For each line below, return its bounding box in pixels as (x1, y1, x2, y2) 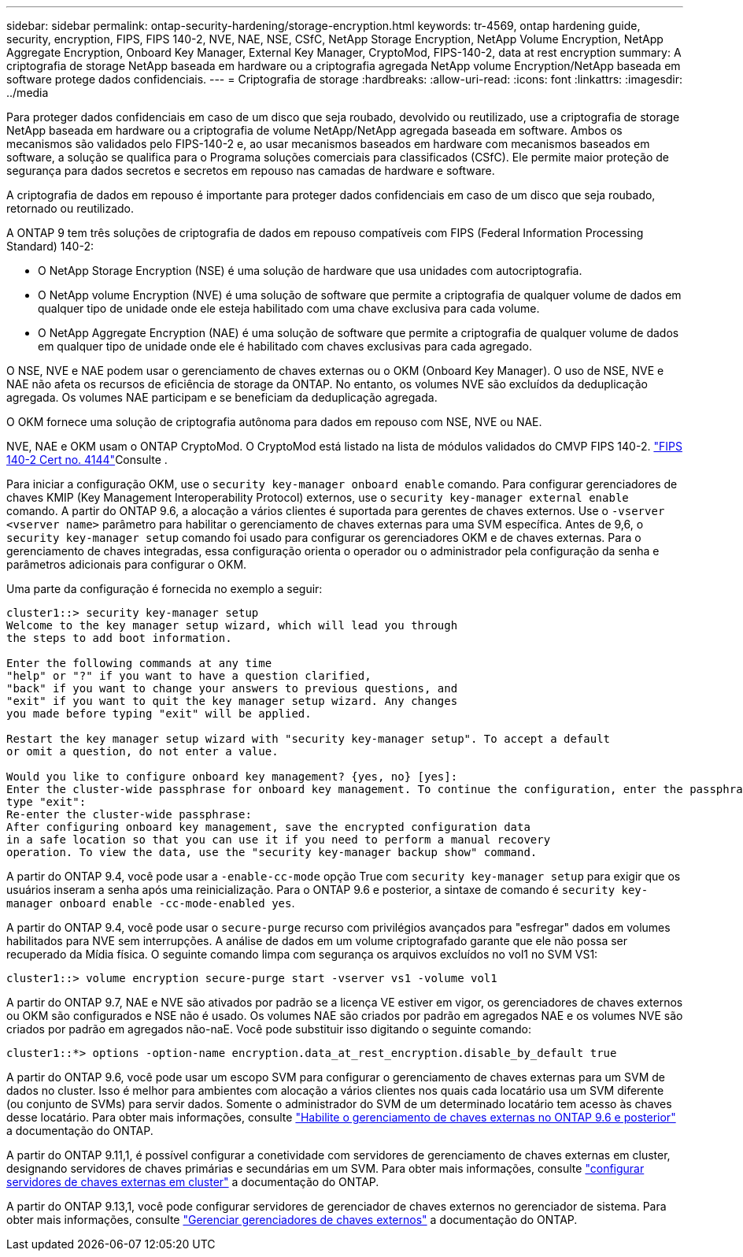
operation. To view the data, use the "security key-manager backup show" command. (6, 846, 538, 858)
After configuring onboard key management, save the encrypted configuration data (6, 821, 530, 833)
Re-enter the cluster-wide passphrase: (6, 808, 252, 821)
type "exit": (6, 795, 87, 808)
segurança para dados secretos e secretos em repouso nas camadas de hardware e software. (6, 164, 495, 177)
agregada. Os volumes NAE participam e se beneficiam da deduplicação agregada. (6, 391, 438, 404)
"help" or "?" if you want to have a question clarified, (6, 669, 371, 682)
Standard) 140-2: (6, 239, 94, 253)
